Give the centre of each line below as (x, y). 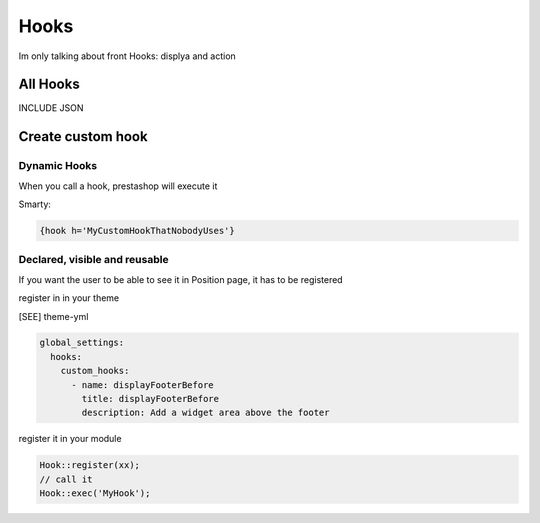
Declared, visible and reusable (93, 260)
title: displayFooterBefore (150, 399)
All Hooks (49, 84)
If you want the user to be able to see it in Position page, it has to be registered (181, 279)
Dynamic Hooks (58, 166)
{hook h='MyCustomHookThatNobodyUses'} (137, 230)
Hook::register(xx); (89, 465)
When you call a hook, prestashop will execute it (118, 186)
